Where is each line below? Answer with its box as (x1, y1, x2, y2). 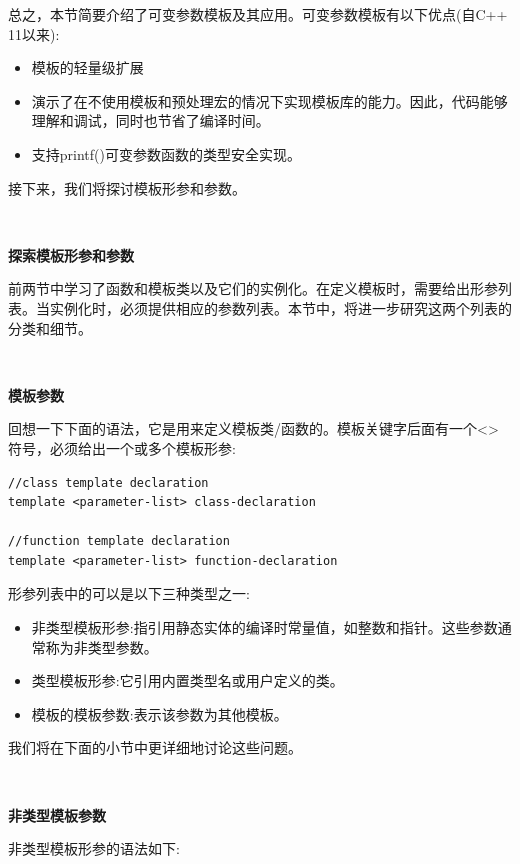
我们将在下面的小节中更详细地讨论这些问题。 (8, 737, 302, 758)
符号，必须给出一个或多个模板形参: (8, 437, 236, 458)
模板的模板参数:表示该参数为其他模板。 (31, 703, 288, 724)
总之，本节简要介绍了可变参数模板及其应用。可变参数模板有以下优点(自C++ (8, 4, 508, 24)
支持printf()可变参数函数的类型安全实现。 (31, 143, 301, 164)
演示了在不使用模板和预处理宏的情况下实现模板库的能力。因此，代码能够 (31, 90, 508, 111)
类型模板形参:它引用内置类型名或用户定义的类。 (31, 670, 344, 691)
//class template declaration (8, 475, 209, 490)
